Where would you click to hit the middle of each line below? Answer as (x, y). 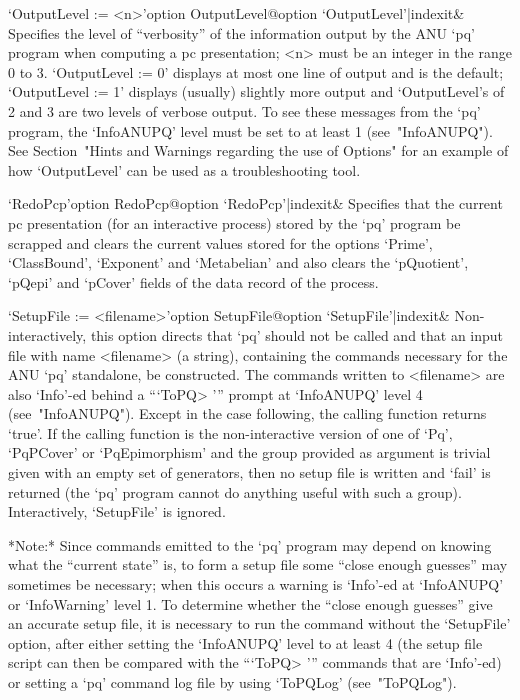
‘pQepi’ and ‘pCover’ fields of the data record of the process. (193, 281)
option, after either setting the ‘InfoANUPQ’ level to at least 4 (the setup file (245, 642)
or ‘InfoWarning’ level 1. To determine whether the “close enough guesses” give (250, 603)
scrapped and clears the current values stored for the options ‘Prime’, (220, 242)
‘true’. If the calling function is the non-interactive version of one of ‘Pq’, (230, 432)
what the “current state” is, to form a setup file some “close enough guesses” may (258, 564)
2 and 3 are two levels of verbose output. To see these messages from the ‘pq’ (244, 110)
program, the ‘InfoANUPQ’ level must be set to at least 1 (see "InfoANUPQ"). (250, 130)
